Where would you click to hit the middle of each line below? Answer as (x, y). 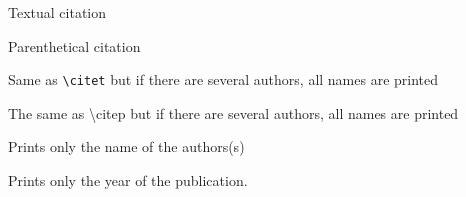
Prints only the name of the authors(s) (126, 146)
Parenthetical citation (74, 45)
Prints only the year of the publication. (128, 180)
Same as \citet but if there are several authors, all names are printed (223, 79)
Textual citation (57, 12)
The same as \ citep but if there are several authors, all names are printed (233, 112)
